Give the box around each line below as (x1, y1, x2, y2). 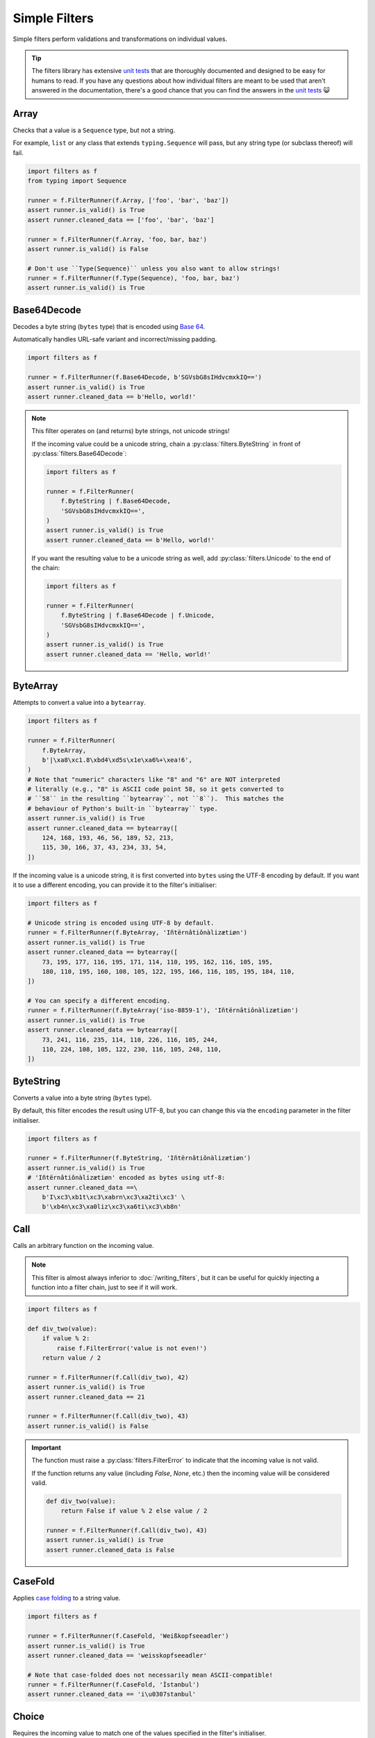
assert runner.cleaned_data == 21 (27, 1392, 145, 1401)
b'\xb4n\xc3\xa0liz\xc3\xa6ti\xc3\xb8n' (42, 1203, 182, 1211)
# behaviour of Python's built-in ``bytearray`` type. (27, 804, 218, 813)
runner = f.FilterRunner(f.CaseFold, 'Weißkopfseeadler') (27, 1632, 229, 1640)
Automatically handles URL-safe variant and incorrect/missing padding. (12, 335, 217, 343)
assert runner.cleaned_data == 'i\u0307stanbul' (27, 1690, 197, 1698)
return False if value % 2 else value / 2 (60, 1507, 208, 1515)
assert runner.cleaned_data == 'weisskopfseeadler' (27, 1651, 208, 1659)
